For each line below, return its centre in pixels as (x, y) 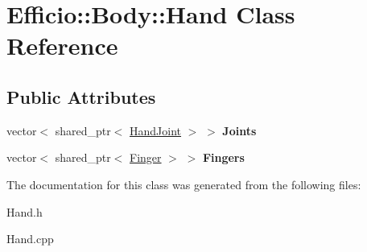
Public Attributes (81, 96)
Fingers (223, 157)
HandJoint (156, 130)
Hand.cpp (30, 239)
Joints (239, 130)
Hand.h (25, 211)
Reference (62, 45)
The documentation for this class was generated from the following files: (184, 184)
